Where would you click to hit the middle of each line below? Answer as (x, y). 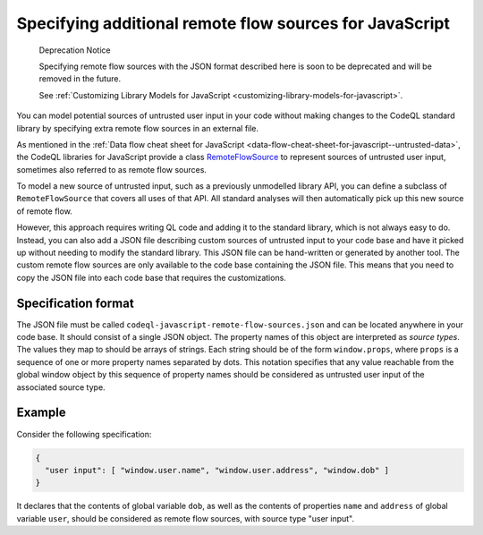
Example (41, 413)
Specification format (75, 303)
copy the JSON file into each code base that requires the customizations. (151, 277)
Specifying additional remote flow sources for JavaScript (233, 23)
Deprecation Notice (75, 50)
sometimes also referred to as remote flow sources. (112, 169)
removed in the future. (80, 79)
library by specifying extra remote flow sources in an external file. (138, 128)
